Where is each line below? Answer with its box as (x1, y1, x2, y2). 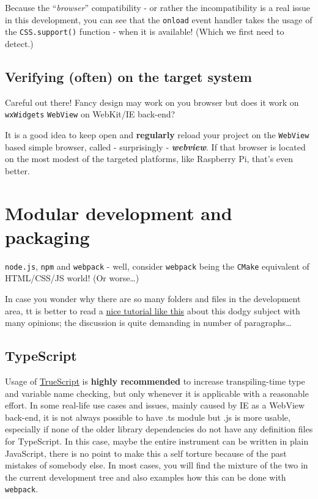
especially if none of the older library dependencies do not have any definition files (5, 423, 313, 435)
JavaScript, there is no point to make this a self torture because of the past (5, 446, 287, 459)
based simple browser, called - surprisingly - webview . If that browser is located (5, 140, 306, 153)
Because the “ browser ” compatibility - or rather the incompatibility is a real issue (5, 1, 311, 13)
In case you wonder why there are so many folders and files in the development (5, 292, 301, 305)
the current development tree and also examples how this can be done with (5, 470, 286, 483)
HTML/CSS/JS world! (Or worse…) (5, 272, 139, 284)
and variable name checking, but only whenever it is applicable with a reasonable (5, 386, 309, 399)
